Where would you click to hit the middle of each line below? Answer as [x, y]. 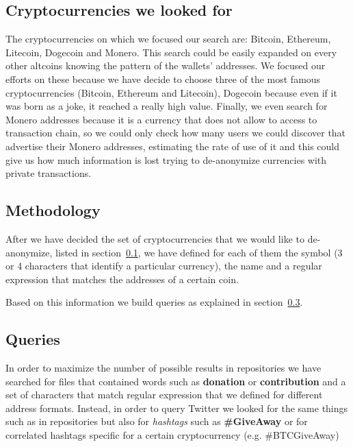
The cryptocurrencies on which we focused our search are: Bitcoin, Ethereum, [168, 39]
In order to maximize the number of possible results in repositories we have [164, 368]
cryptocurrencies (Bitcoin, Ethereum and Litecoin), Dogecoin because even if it [171, 92]
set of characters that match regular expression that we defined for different [164, 395]
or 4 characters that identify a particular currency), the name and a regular [164, 266]
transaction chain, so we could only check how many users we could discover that [176, 133]
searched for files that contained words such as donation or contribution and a [176, 381]
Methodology [53, 210]
